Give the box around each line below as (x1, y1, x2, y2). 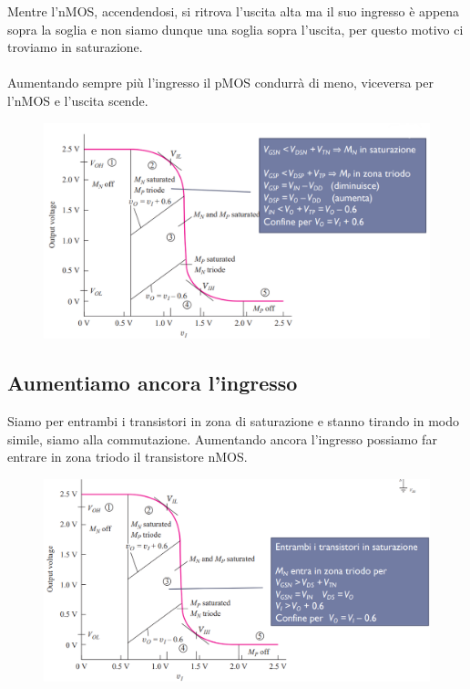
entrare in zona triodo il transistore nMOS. (7, 447, 248, 466)
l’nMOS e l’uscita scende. (7, 90, 148, 110)
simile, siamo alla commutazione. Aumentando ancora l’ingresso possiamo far (7, 429, 437, 448)
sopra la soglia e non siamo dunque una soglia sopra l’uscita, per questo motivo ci (7, 19, 464, 38)
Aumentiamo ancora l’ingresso (7, 369, 298, 397)
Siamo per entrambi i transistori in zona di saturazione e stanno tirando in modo (7, 412, 460, 431)
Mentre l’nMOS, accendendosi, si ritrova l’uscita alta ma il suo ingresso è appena (7, 2, 460, 20)
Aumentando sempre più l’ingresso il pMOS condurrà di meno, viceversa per (7, 73, 434, 92)
